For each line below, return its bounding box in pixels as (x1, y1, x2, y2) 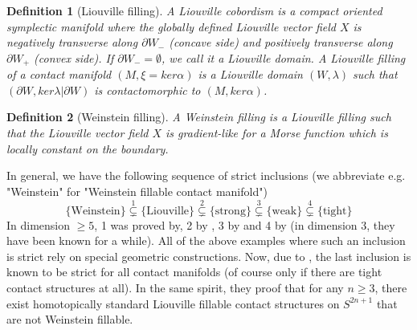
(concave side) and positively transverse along (169, 34, 393, 51)
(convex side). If (34, 49, 114, 66)
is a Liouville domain (198, 66, 303, 83)
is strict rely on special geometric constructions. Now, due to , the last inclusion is (6, 247, 411, 264)
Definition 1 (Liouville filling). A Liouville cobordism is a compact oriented (6, 2, 382, 18)
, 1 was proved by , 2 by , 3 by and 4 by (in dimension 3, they (94, 216, 395, 233)
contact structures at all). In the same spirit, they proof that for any (6, 279, 344, 295)
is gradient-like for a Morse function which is (166, 124, 388, 141)
